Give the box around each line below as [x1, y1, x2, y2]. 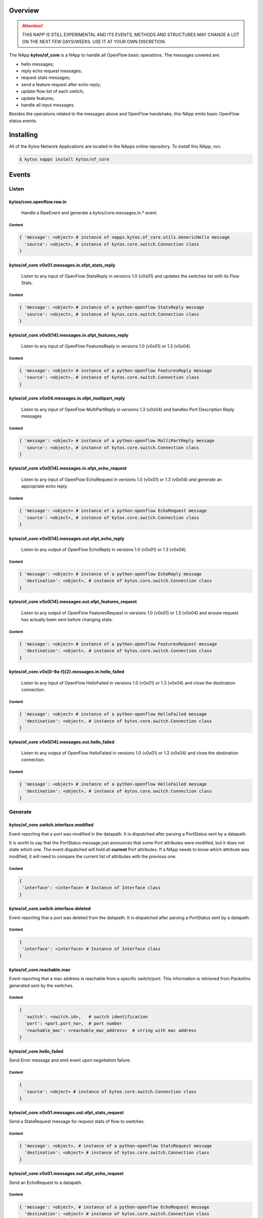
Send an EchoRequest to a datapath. [9, 1180, 82, 1185]
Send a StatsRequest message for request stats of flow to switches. [9, 1118, 145, 1124]
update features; [21, 95, 55, 101]
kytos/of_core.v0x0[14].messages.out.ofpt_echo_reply [9, 535, 125, 541]
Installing [9, 131, 38, 139]
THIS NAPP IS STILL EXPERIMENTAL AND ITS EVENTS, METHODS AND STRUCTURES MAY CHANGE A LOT [22, 32, 240, 38]
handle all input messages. [21, 102, 75, 108]
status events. [9, 117, 38, 124]
